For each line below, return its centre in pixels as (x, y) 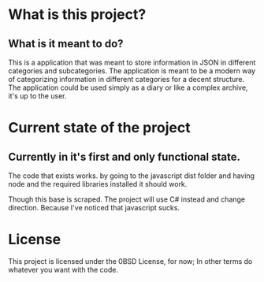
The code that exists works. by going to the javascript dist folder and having (131, 176)
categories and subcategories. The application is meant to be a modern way (132, 71)
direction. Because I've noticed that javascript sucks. (94, 208)
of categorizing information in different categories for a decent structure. (126, 79)
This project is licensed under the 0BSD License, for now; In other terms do (130, 261)
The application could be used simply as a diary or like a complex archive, (128, 87)
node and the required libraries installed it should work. (98, 184)
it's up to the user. (37, 96)
